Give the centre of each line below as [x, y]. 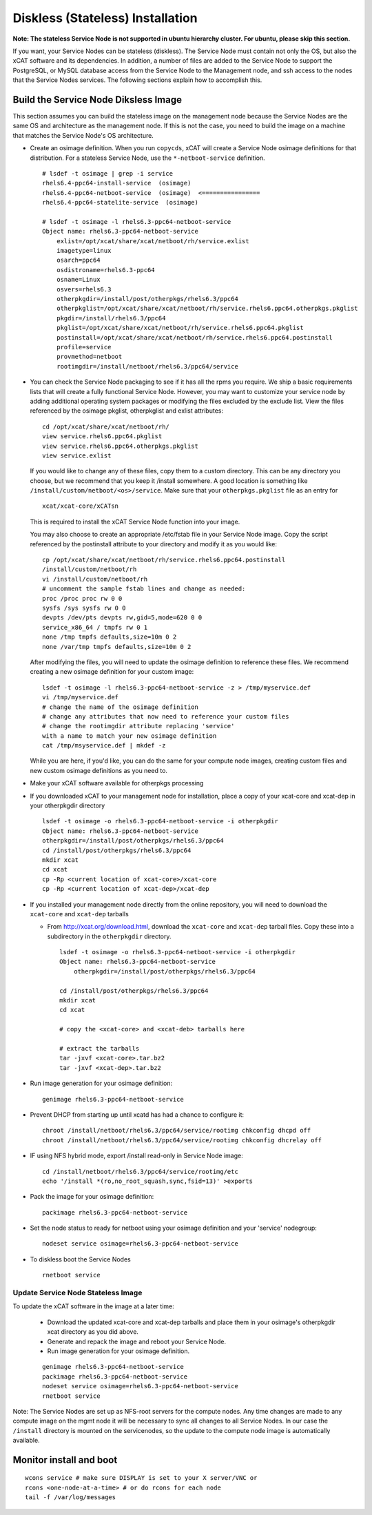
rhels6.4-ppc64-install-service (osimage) [117, 183]
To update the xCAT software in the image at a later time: [94, 1306]
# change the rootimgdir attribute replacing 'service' [138, 726]
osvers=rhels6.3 [84, 289]
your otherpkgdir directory [68, 805]
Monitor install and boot [65, 1460]
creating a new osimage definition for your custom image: [112, 672]
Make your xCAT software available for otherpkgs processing [117, 783]
